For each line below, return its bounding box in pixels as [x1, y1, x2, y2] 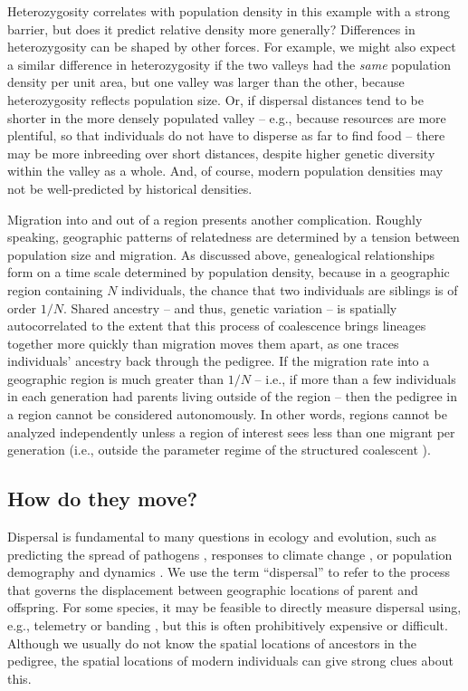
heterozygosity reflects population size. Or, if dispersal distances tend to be [7, 90, 424, 109]
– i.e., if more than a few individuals [254, 369, 456, 388]
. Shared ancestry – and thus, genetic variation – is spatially [62, 298, 397, 317]
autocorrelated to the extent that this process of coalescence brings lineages [7, 316, 426, 335]
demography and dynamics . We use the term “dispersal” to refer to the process [7, 562, 451, 581]
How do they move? [7, 485, 198, 513]
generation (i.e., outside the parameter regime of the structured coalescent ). [7, 440, 431, 459]
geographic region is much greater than [7, 369, 224, 388]
